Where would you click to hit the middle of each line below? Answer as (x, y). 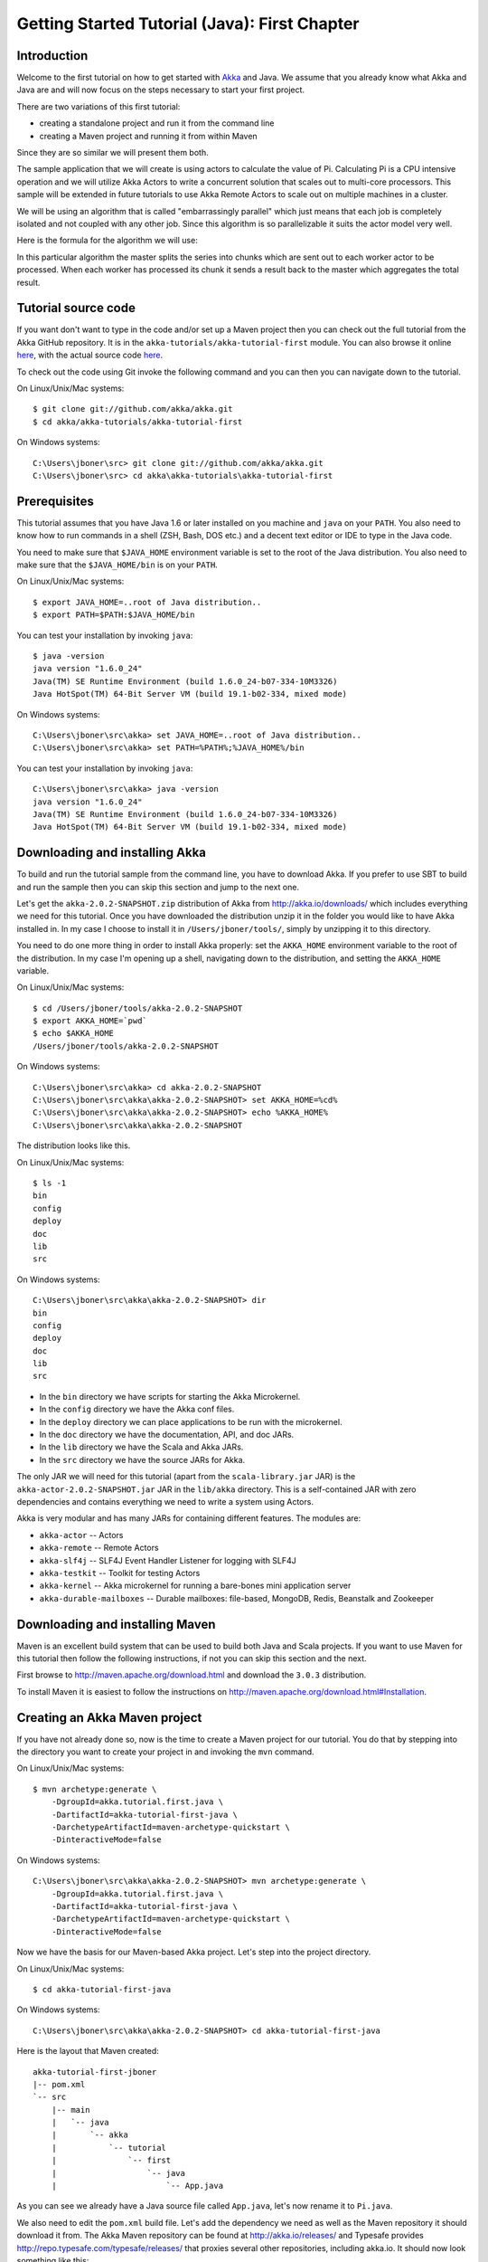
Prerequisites (55, 501)
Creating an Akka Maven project (109, 1718)
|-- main (70, 2110)
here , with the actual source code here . (90, 355)
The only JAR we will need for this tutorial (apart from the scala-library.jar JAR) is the (186, 1477)
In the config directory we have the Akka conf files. (137, 1409)
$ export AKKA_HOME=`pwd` (90, 1021)
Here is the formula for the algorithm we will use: (107, 241)
